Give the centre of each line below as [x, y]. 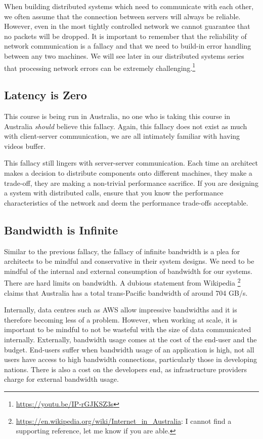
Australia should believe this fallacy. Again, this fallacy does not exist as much [126, 126]
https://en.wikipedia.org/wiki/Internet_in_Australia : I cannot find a [124, 421]
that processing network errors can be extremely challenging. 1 [100, 67]
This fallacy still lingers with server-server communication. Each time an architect [131, 163]
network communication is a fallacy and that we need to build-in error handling [128, 46]
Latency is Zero [46, 95]
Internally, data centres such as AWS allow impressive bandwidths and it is [121, 310]
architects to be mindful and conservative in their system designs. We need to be [129, 261]
